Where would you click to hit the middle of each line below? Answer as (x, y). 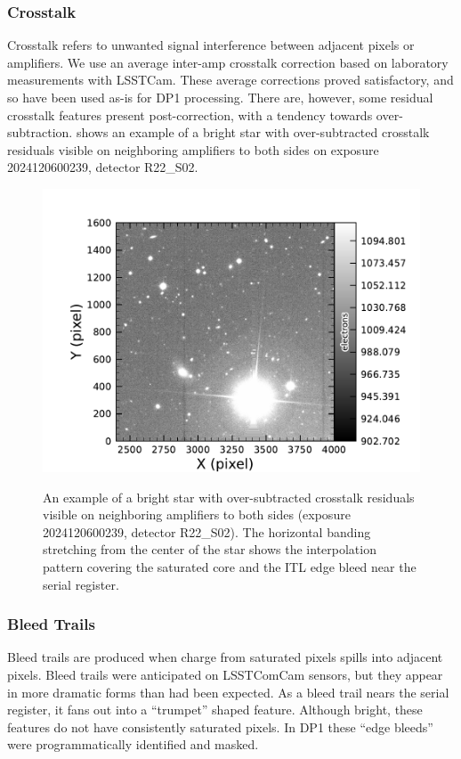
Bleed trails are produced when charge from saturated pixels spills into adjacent (225, 657)
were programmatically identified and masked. (133, 744)
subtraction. (40, 132)
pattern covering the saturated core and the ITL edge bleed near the (230, 566)
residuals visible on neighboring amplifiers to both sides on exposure (193, 149)
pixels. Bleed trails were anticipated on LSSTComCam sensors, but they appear (225, 674)
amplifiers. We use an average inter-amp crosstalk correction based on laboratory (228, 62)
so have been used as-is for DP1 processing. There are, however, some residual (220, 97)
